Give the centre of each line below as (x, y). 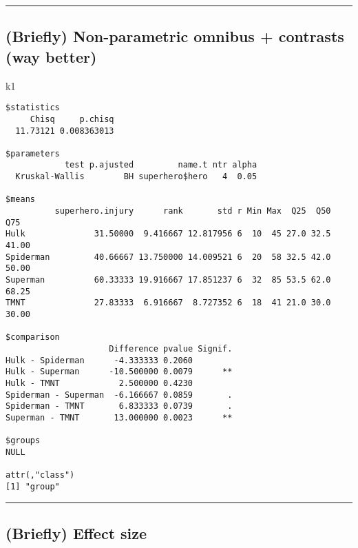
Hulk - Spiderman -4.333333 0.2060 (99, 360)
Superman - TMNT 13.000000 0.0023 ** (119, 417)
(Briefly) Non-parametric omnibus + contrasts (175, 36)
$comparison (33, 337)
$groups (23, 441)
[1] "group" (33, 486)
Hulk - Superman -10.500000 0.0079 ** (119, 372)
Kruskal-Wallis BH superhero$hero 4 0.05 (136, 177)
